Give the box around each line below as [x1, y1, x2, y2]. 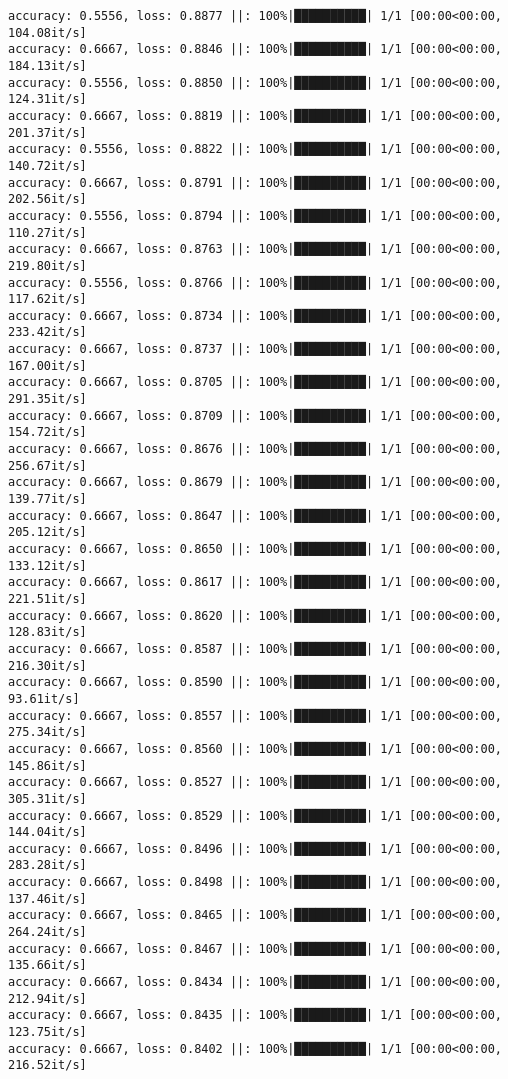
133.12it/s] [8, 558, 87, 573]
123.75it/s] [8, 1025, 87, 1040]
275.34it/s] [8, 725, 87, 740]
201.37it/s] [8, 125, 87, 140]
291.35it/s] [8, 392, 87, 407]
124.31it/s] [8, 92, 87, 107]
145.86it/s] [8, 758, 87, 773]
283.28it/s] [8, 858, 87, 873]
